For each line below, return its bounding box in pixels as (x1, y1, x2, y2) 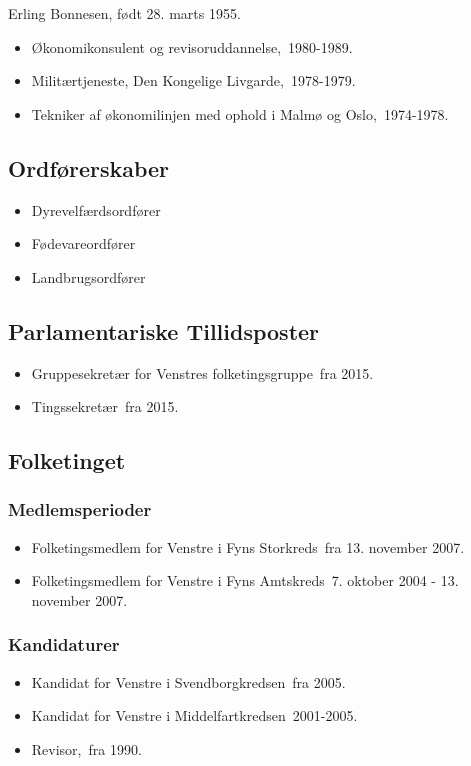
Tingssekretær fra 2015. (31, 396, 179, 417)
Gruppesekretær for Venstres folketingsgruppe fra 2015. (31, 362, 374, 383)
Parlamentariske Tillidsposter (8, 315, 320, 346)
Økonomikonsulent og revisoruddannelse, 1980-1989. (31, 36, 353, 57)
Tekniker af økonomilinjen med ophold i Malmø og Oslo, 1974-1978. (31, 103, 449, 124)
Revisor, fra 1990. (31, 738, 142, 759)
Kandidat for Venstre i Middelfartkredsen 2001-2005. (31, 705, 358, 726)
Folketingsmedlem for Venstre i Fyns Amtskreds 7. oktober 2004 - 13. (31, 570, 459, 591)
